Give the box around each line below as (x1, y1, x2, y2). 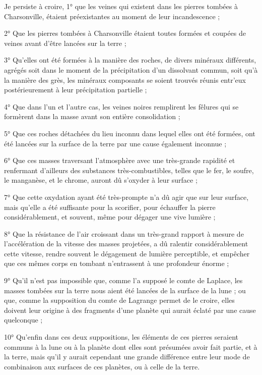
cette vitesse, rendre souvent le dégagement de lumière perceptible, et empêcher (4, 248, 250, 258)
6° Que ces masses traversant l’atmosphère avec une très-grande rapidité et (4, 155, 235, 166)
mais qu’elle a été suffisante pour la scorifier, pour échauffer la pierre (4, 201, 216, 212)
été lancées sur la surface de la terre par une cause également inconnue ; (4, 138, 227, 148)
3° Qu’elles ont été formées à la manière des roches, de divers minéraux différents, (4, 55, 256, 65)
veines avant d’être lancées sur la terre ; (4, 37, 126, 48)
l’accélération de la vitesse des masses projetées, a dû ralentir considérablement (4, 238, 248, 249)
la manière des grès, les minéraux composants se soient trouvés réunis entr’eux (4, 74, 246, 85)
